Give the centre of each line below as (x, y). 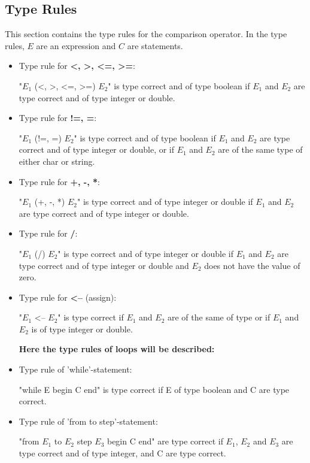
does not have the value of (252, 265)
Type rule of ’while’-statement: (75, 369)
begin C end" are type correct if (165, 441)
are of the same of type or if (219, 317)
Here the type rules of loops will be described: (117, 349)
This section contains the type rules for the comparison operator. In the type (146, 34)
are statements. (155, 45)
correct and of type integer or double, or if (97, 149)
